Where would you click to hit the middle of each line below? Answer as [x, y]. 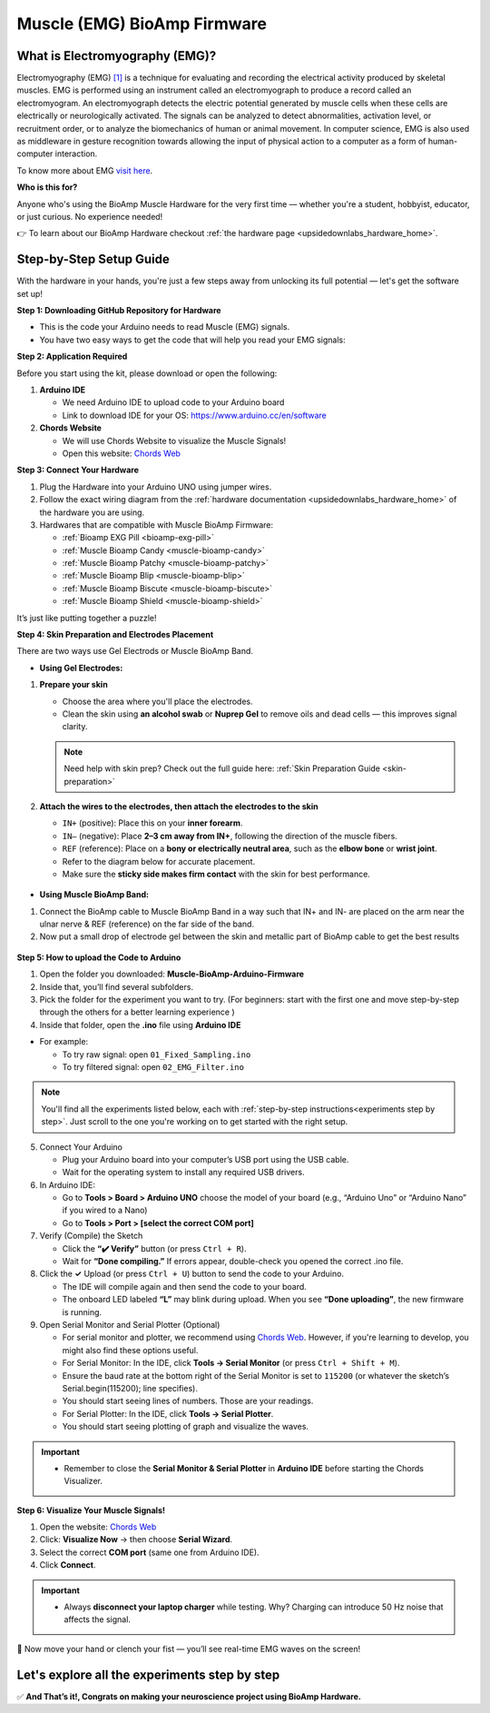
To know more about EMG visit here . [85, 170]
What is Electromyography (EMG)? [117, 56]
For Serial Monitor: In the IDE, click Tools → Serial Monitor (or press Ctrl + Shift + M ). [231, 1363]
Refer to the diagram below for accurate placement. [159, 861]
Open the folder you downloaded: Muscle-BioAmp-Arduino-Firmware [171, 974]
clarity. [75, 727]
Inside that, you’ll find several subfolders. [117, 986]
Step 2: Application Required [72, 356]
